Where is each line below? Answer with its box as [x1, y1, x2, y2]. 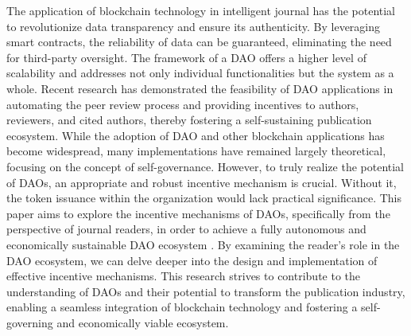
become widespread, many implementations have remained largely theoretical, [6, 143, 386, 159]
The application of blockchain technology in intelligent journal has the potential [6, 2, 396, 18]
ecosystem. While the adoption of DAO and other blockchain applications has [6, 127, 385, 143]
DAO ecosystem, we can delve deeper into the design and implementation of [6, 252, 378, 268]
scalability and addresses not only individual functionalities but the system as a [6, 64, 394, 81]
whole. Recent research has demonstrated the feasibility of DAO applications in [6, 80, 394, 96]
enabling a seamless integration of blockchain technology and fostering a [6, 299, 358, 315]
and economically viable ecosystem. [56, 314, 229, 330]
